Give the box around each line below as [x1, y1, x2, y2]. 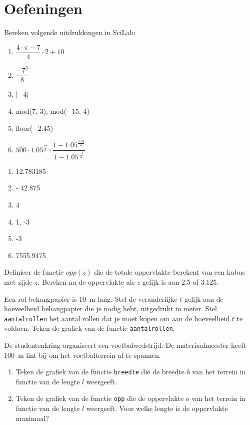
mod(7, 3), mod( [15, 105, 66, 116]
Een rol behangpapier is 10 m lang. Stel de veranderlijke [4, 293, 177, 304]
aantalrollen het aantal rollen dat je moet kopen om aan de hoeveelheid [4, 313, 230, 323]
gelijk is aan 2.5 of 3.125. [142, 276, 219, 287]
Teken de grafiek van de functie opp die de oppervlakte [15, 393, 184, 403]
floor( [15, 122, 32, 133]
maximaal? [15, 412, 49, 423]
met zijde [4, 276, 32, 287]
